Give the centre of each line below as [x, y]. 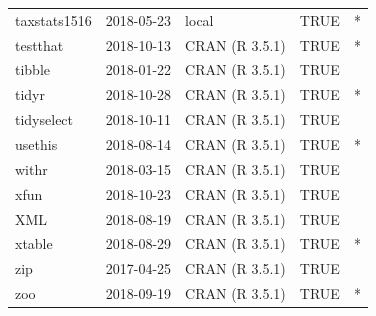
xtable [34, 243]
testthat [39, 44]
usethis [36, 143]
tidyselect [44, 119]
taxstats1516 [53, 19]
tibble [33, 69]
